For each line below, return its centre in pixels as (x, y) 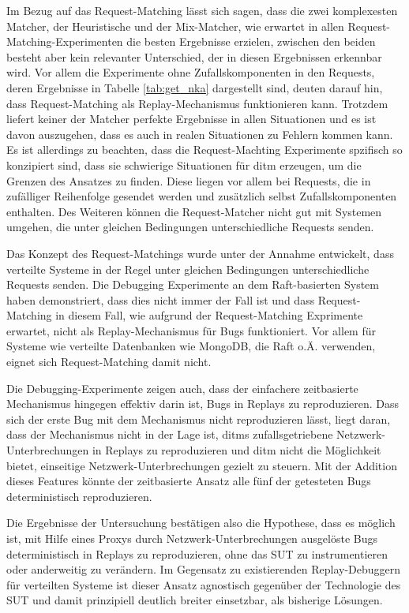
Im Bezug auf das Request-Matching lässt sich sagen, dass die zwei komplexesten (202, 10)
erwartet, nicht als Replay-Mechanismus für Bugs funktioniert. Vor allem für (191, 330)
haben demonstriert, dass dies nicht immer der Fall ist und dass (161, 299)
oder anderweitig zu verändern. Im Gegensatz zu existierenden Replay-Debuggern (204, 569)
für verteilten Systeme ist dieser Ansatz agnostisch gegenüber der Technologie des (204, 584)
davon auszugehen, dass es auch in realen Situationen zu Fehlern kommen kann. (200, 134)
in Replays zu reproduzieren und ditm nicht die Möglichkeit (236, 450)
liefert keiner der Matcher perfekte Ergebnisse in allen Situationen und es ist (191, 119)
